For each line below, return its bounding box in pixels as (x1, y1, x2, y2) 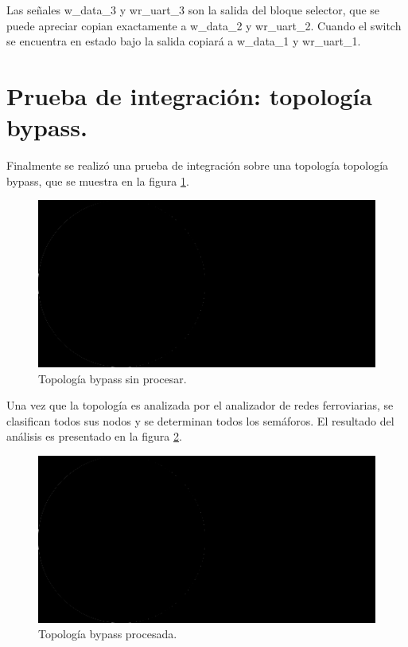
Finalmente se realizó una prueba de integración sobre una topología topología (6, 157, 389, 174)
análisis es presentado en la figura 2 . (6, 428, 182, 445)
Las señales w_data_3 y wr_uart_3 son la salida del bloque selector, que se (6, 2, 380, 18)
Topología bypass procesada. (38, 625, 177, 642)
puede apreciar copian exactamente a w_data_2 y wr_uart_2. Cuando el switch (6, 17, 402, 33)
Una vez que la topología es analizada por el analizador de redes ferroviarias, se (6, 397, 394, 414)
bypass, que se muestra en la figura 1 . (6, 172, 189, 189)
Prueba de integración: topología (6, 79, 372, 112)
